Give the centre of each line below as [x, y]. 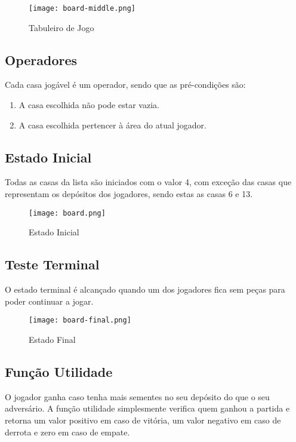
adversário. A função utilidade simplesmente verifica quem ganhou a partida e [147, 408]
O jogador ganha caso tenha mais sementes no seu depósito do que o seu [137, 396]
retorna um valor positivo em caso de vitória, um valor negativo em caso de [143, 420]
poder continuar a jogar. [49, 301]
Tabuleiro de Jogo [61, 27]
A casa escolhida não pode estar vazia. [89, 105]
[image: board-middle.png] [82, 8]
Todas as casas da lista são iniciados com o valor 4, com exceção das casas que [148, 182]
